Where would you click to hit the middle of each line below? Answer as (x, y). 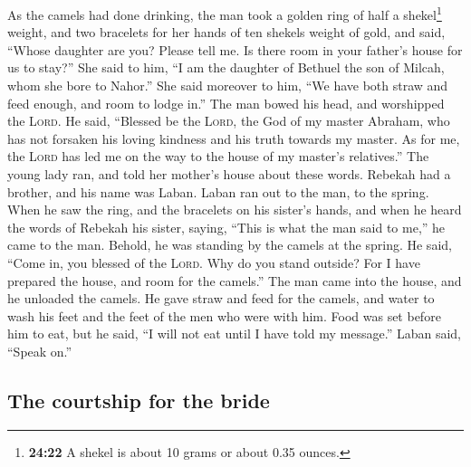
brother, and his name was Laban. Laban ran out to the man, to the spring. (218, 191)
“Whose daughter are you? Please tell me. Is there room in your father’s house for (235, 49)
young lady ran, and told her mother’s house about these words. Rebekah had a (229, 174)
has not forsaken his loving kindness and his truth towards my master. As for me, (234, 138)
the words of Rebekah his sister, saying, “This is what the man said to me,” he (226, 227)
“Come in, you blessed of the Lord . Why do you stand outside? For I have (214, 262)
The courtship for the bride (139, 400)
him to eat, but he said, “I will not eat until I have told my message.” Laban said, (234, 334)
